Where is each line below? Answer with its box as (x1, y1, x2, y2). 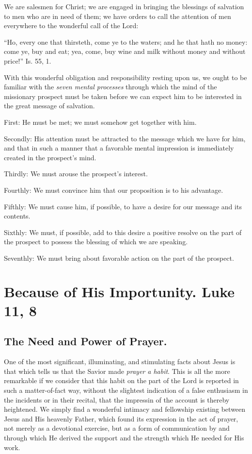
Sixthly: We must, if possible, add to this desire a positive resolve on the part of (4, 227, 242, 237)
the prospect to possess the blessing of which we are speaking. (4, 236, 188, 247)
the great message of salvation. (4, 101, 95, 111)
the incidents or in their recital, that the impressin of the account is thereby (4, 394, 230, 404)
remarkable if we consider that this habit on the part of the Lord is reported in (4, 375, 239, 386)
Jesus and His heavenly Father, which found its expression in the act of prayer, (4, 413, 238, 423)
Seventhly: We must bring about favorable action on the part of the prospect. (4, 252, 234, 263)
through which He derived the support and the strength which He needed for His (4, 432, 244, 442)
